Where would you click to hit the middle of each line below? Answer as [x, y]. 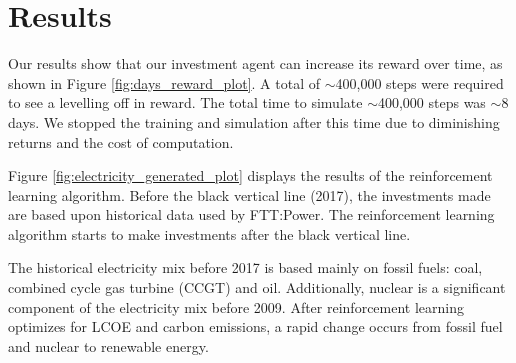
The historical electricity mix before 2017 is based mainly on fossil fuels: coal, [245, 267]
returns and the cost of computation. [121, 141]
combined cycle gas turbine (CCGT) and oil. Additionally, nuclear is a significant [257, 287]
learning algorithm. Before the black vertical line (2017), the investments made [249, 194]
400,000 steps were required [419, 82]
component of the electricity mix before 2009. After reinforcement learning [236, 306]
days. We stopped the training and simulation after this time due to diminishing [254, 121]
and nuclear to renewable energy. [108, 345]
